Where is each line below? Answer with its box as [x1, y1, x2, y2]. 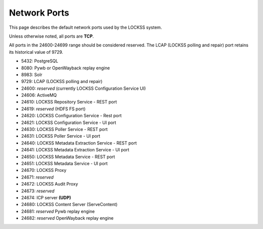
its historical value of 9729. [9, 49, 63, 55]
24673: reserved [21, 188, 55, 194]
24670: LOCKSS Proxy [21, 167, 67, 173]
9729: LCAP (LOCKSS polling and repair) [21, 79, 103, 84]
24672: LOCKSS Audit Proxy [21, 181, 78, 187]
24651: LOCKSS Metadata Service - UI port [21, 160, 108, 166]
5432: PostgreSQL [21, 58, 58, 64]
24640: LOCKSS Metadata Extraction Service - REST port [21, 140, 137, 146]
